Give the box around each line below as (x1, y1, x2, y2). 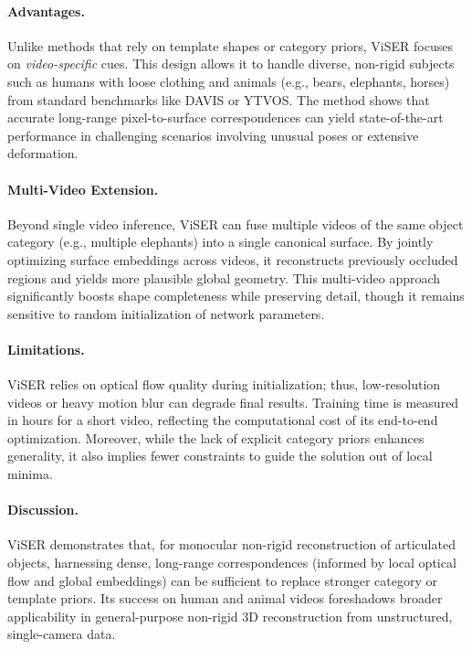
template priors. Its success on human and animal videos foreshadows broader (7, 589, 443, 608)
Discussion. (7, 500, 79, 519)
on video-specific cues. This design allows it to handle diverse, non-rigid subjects (7, 54, 455, 73)
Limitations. (7, 339, 85, 358)
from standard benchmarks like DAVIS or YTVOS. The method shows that (7, 90, 430, 109)
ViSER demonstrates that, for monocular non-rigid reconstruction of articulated (7, 535, 456, 554)
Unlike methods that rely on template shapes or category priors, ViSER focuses (7, 36, 453, 55)
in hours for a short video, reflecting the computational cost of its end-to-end (7, 410, 438, 430)
